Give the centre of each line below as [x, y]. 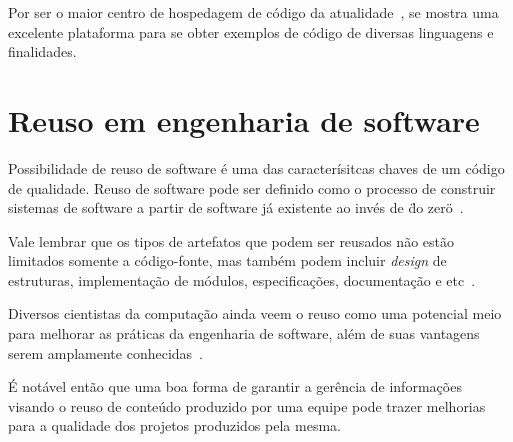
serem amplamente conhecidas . [106, 352]
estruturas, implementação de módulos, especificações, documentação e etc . [242, 279]
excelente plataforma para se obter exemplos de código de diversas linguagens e [251, 31]
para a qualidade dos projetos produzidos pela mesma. [174, 425]
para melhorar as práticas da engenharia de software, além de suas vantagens [244, 333]
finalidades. [42, 51]
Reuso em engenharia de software [244, 119]
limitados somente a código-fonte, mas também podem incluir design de [227, 260]
